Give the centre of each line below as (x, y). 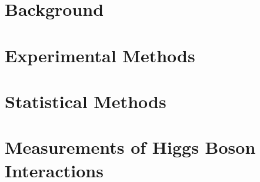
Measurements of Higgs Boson (130, 147)
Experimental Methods (100, 55)
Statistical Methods (86, 101)
